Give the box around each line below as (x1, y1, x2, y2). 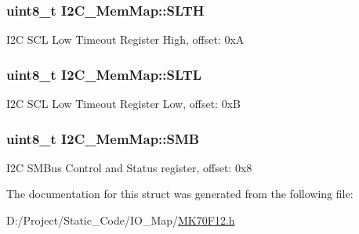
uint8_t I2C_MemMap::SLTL (6, 64, 202, 84)
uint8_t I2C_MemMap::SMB (6, 128, 200, 148)
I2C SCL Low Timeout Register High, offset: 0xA (6, 31, 245, 48)
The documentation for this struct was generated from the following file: (6, 185, 354, 202)
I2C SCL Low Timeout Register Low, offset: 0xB (6, 95, 241, 112)
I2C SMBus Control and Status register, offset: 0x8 (6, 159, 252, 175)
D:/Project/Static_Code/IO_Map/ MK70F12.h (6, 212, 235, 229)
